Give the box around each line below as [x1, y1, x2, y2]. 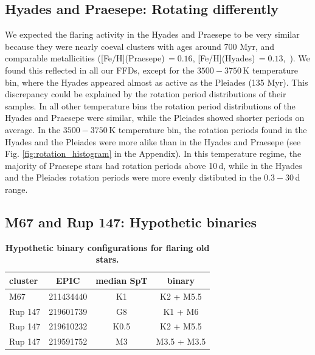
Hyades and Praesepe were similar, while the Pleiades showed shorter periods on [5, 111, 305, 124]
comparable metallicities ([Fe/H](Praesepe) [5, 52, 165, 64]
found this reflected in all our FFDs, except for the [5, 63, 195, 76]
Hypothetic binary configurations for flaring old [5, 241, 210, 253]
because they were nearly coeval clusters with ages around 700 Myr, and [5, 40, 275, 52]
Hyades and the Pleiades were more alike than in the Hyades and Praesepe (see [5, 135, 301, 148]
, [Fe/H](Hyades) [192, 52, 255, 64]
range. [5, 182, 28, 195]
